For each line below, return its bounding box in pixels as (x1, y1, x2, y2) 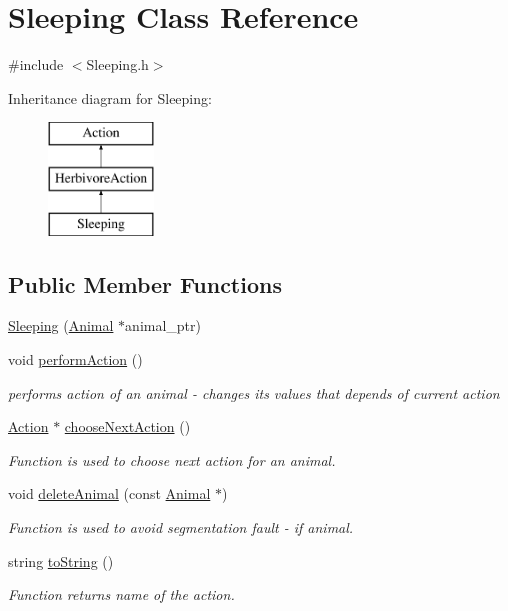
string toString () (8, 550, 114, 571)
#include (8, 54, 64, 75)
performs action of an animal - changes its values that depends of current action (8, 382, 500, 403)
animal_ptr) (125, 315, 201, 336)
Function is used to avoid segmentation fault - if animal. (8, 517, 354, 538)
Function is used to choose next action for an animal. (8, 449, 336, 470)
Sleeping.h (86, 54, 149, 75)
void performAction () (8, 349, 143, 370)
